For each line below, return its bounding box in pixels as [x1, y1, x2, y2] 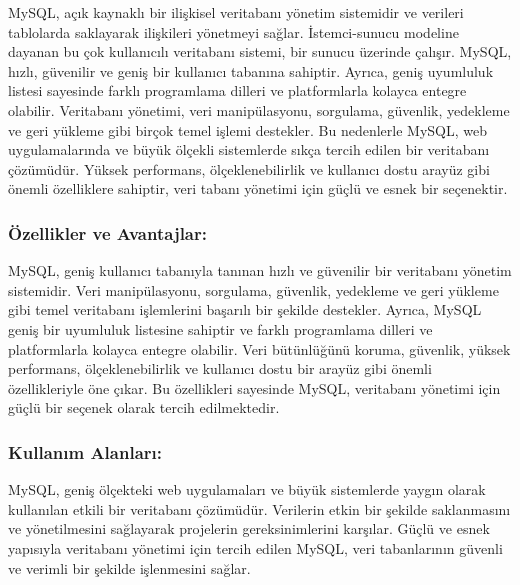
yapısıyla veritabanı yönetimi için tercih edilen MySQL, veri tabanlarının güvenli [8, 537, 503, 558]
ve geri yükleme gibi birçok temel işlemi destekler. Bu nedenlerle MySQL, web [8, 119, 487, 140]
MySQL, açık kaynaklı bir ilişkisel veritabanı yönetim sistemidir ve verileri [8, 2, 464, 22]
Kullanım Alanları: [8, 439, 162, 464]
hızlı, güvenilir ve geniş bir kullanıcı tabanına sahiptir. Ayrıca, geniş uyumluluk [8, 60, 494, 81]
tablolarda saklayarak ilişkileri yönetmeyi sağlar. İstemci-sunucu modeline [8, 21, 459, 42]
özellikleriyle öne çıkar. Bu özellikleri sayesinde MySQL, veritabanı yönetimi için [8, 377, 501, 398]
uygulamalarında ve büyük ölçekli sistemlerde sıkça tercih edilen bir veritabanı [8, 139, 490, 160]
